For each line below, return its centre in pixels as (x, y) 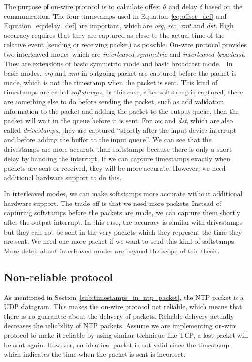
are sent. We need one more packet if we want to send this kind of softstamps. (120, 241)
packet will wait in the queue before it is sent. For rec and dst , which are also (118, 120)
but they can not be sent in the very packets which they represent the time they (123, 231)
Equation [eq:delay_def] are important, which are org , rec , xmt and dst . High (119, 25)
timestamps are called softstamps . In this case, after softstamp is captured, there (124, 92)
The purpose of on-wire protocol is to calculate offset (82, 6)
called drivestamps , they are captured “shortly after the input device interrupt (120, 130)
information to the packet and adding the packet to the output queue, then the (121, 111)
